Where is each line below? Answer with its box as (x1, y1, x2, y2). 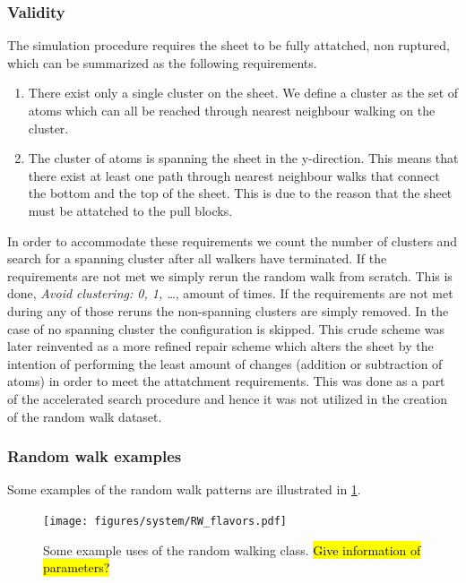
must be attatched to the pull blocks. (28, 201, 233, 219)
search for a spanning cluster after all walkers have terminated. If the (7, 249, 387, 268)
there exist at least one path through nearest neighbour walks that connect (28, 166, 440, 184)
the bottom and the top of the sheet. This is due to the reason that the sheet (28, 184, 453, 202)
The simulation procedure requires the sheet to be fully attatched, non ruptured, (7, 36, 451, 55)
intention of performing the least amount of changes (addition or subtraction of (7, 354, 443, 373)
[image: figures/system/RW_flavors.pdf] (43, 514, 288, 527)
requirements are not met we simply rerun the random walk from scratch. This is (7, 266, 453, 285)
